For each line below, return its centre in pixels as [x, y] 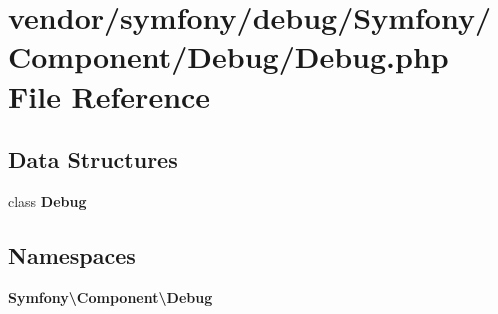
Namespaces [72, 254]
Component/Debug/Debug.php [228, 56]
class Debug [47, 200]
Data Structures [93, 159]
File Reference [109, 95]
